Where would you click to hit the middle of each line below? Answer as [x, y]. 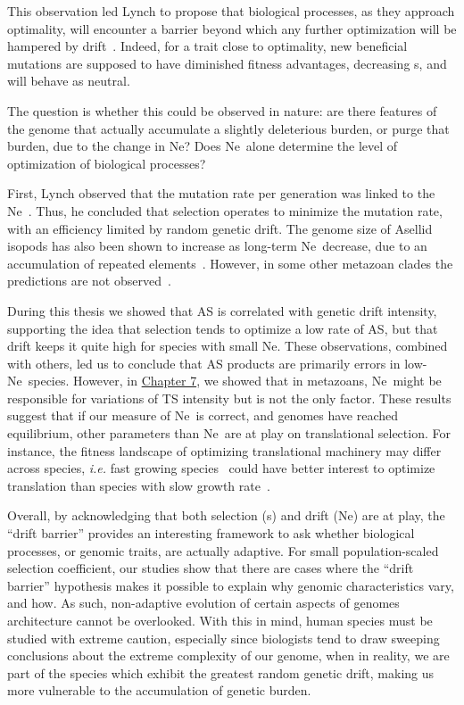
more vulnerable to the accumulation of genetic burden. [159, 690]
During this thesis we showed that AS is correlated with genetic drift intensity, [222, 310]
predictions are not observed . [89, 281]
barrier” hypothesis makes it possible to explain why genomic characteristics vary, [231, 585]
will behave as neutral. [69, 81]
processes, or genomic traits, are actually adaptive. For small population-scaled [223, 550]
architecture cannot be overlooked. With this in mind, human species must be [220, 620]
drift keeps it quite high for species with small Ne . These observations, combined [228, 346]
